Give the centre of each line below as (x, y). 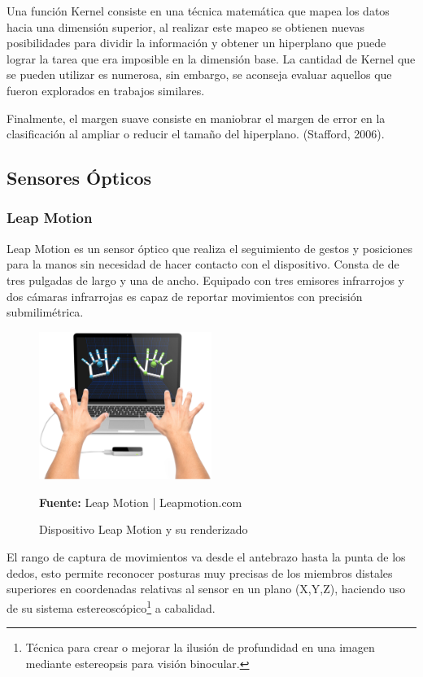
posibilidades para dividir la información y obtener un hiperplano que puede (196, 43)
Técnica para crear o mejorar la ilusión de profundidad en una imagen (200, 647)
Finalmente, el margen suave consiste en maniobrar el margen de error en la (196, 118)
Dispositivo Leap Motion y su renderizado (144, 529)
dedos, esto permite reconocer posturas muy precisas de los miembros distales (200, 572)
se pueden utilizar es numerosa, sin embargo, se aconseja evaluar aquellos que (199, 74)
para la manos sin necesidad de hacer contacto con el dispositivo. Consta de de (203, 264)
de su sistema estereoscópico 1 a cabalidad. (111, 606)
